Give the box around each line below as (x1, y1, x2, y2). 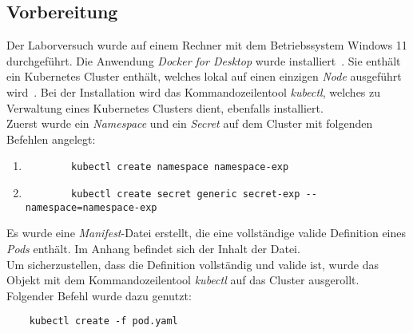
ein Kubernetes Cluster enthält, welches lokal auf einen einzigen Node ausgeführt (6, 68, 402, 85)
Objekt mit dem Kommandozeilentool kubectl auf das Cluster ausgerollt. (6, 272, 359, 288)
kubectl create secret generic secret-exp (71, 188, 300, 200)
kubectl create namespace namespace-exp (71, 161, 289, 173)
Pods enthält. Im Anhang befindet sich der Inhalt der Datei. (6, 240, 300, 256)
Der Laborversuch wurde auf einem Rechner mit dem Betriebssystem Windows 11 (6, 37, 407, 54)
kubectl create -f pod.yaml (29, 315, 178, 327)
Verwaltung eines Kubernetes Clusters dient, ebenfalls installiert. (6, 99, 324, 116)
